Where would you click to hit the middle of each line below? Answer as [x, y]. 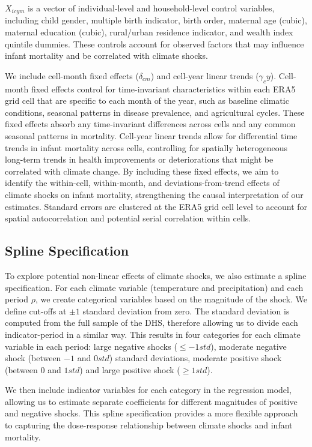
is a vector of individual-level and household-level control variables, [151, 8]
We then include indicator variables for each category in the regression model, [148, 390]
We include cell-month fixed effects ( [72, 75]
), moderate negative [249, 346]
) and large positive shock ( [130, 369]
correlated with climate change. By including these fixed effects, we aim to [142, 171]
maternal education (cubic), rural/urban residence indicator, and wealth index [149, 32]
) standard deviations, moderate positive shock [195, 358]
